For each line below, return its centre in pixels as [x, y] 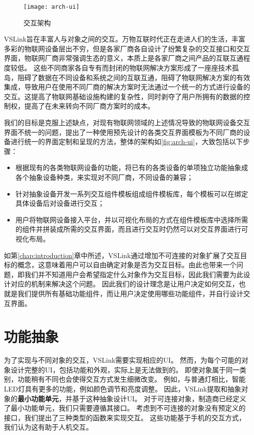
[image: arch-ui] [52, 7]
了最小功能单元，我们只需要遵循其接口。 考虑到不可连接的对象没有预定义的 [125, 408]
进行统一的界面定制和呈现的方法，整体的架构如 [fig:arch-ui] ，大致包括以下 [127, 141]
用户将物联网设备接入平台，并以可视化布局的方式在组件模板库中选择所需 [132, 219]
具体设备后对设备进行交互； [60, 203]
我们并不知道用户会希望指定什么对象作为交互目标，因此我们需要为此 [134, 274]
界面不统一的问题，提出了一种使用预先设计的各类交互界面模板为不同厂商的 [124, 132]
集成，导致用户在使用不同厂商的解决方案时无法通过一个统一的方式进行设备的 [127, 87]
